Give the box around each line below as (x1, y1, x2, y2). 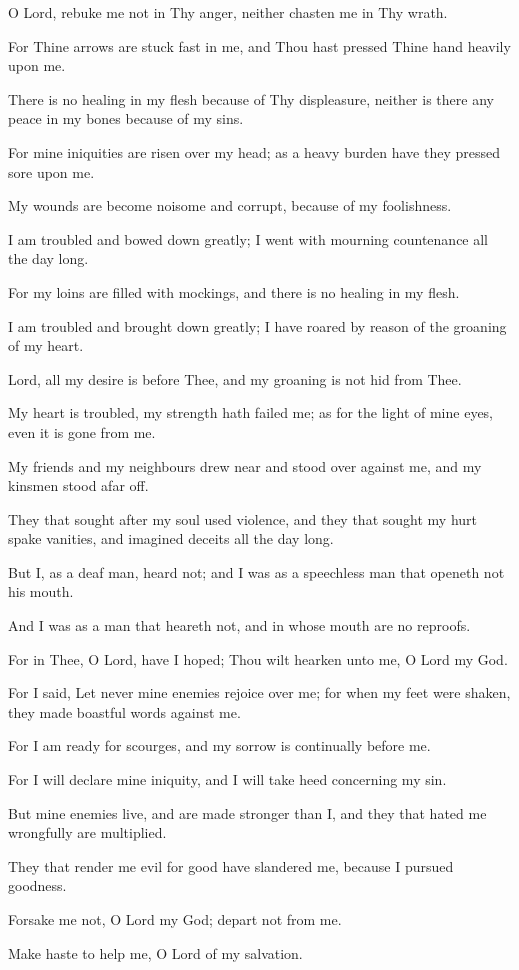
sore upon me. (8, 161, 95, 182)
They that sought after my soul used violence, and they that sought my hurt (8, 508, 477, 529)
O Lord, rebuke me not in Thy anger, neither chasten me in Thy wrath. (8, 2, 448, 22)
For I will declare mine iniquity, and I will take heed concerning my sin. (8, 769, 447, 790)
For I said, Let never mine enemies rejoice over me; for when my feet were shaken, (8, 682, 511, 703)
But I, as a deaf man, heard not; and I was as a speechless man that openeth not (8, 561, 505, 582)
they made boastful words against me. (8, 701, 241, 722)
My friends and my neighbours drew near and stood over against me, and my (8, 455, 482, 476)
